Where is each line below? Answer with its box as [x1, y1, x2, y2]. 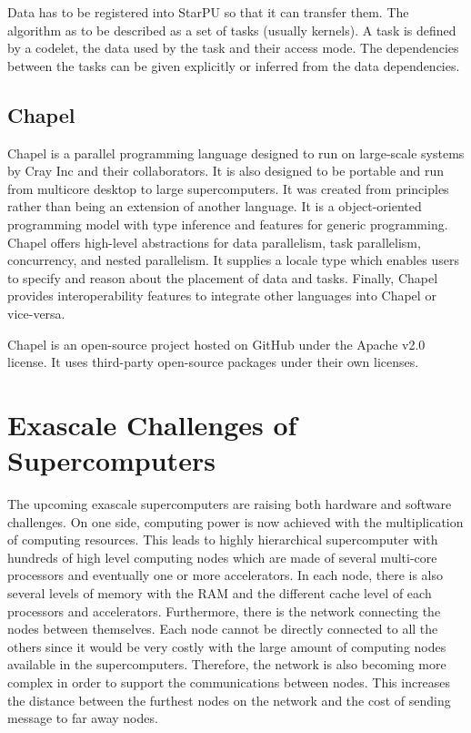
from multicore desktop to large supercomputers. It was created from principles [7, 178, 449, 198]
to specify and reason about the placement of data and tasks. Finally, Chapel [7, 268, 438, 287]
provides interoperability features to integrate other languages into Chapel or [7, 286, 436, 305]
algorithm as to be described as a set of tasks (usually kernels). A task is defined [7, 20, 456, 39]
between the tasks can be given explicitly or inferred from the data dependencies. [7, 56, 460, 75]
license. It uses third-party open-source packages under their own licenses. [7, 352, 419, 372]
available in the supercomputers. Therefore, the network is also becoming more [7, 655, 446, 674]
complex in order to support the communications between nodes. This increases [7, 672, 451, 691]
